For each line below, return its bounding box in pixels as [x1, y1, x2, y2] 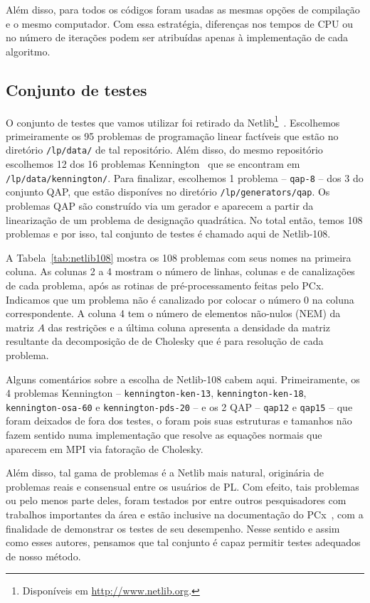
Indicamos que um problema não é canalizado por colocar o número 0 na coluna [6, 292, 354, 306]
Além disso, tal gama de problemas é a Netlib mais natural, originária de [6, 465, 324, 480]
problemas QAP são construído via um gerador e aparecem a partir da [6, 198, 314, 213]
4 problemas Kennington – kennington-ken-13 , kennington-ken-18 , [6, 385, 307, 400]
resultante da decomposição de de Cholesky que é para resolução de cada [6, 333, 324, 348]
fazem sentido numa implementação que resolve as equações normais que [6, 427, 322, 442]
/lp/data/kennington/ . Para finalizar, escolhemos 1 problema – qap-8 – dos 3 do [6, 170, 364, 185]
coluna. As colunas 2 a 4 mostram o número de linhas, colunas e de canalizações [6, 264, 355, 279]
